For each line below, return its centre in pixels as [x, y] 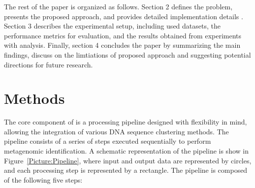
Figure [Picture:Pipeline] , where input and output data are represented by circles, [128, 160]
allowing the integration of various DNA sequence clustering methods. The [116, 131]
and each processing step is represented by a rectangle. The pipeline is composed [126, 170]
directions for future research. [48, 64]
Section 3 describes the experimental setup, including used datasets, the [112, 26]
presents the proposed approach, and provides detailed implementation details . [124, 16]
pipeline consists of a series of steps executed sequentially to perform [108, 141]
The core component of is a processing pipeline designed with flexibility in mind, [126, 122]
